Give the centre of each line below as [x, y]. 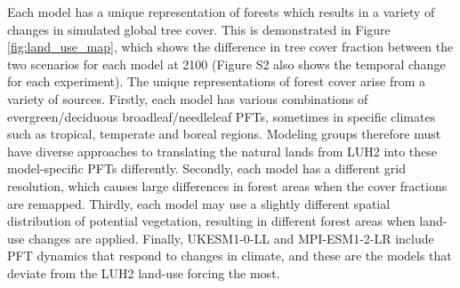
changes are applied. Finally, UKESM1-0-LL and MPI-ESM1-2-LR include [231, 238]
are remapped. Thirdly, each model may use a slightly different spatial [199, 203]
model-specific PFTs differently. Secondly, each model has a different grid [206, 168]
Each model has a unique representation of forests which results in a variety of [221, 12]
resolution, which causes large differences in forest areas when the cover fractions [227, 185]
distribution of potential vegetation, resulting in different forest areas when [211, 221]
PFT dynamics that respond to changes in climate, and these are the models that [230, 256]
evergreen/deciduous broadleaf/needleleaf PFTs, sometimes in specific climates [222, 116]
